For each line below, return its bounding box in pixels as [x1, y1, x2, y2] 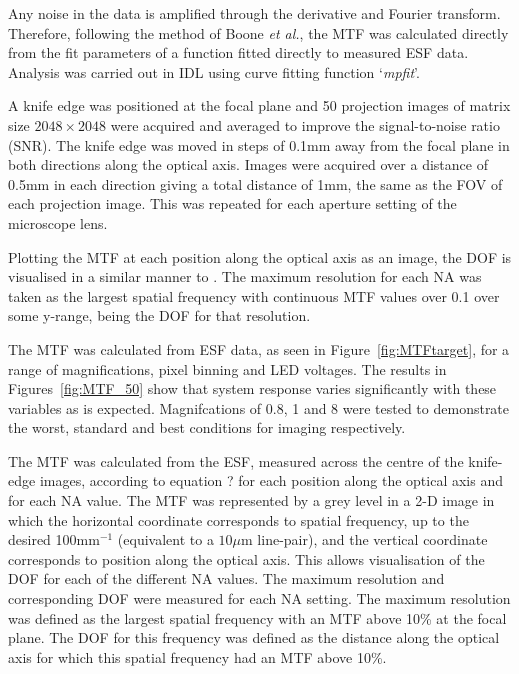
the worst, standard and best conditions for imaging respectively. [8, 417, 406, 438]
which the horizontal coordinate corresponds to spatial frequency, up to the [8, 509, 469, 530]
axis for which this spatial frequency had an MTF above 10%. [8, 646, 387, 667]
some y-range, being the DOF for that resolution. [8, 305, 311, 326]
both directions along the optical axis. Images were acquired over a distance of [8, 154, 488, 175]
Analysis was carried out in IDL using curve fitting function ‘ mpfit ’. [8, 61, 420, 82]
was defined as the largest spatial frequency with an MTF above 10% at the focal [8, 607, 507, 628]
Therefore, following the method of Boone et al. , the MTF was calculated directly [8, 22, 509, 43]
